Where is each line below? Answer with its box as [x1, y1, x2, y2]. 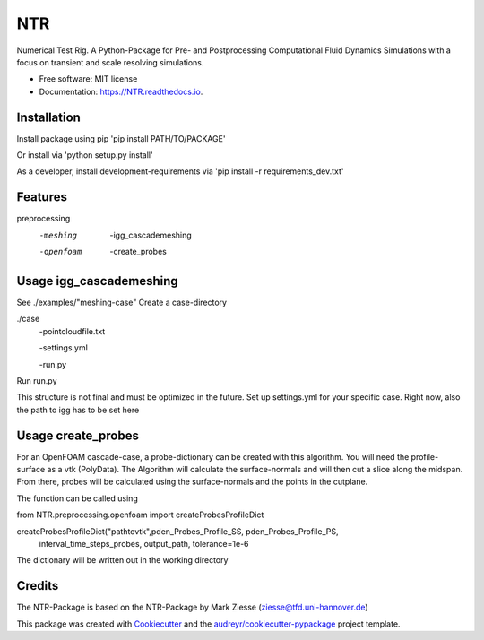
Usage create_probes [16, 428, 139, 443]
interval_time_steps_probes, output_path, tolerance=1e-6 [39, 538, 250, 549]
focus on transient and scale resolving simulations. [16, 56, 204, 67]
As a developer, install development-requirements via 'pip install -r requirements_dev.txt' [16, 166, 344, 177]
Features [16, 189, 67, 205]
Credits [16, 578, 59, 593]
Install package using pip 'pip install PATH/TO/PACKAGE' [16, 133, 226, 143]
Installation [16, 109, 81, 125]
